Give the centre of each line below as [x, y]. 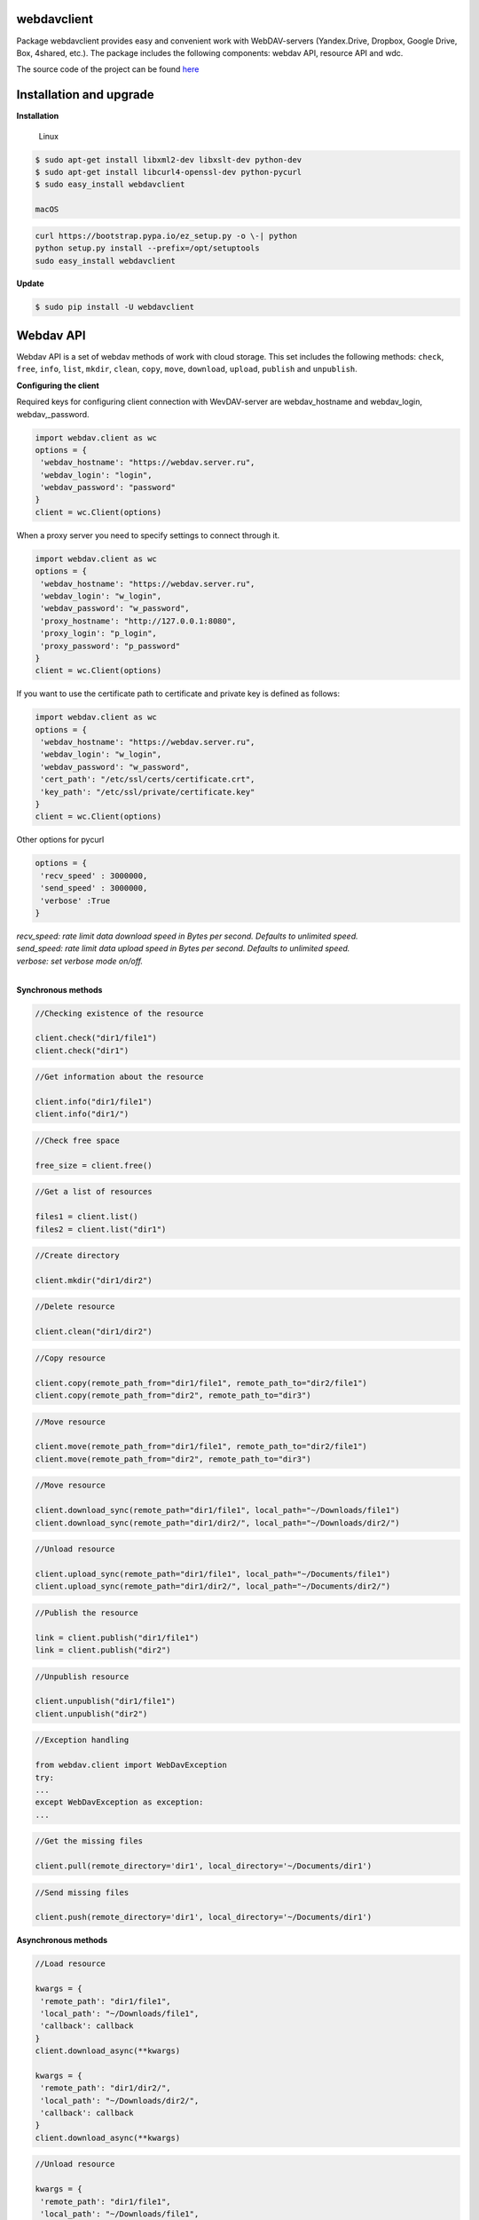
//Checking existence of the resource [119, 1013]
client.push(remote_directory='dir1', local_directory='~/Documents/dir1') [204, 1917]
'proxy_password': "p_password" [110, 646]
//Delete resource [75, 1307]
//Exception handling [82, 1740]
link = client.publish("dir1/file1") [117, 1637]
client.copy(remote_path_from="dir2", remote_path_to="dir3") [173, 1395]
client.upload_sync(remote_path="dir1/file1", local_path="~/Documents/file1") [213, 1574]
